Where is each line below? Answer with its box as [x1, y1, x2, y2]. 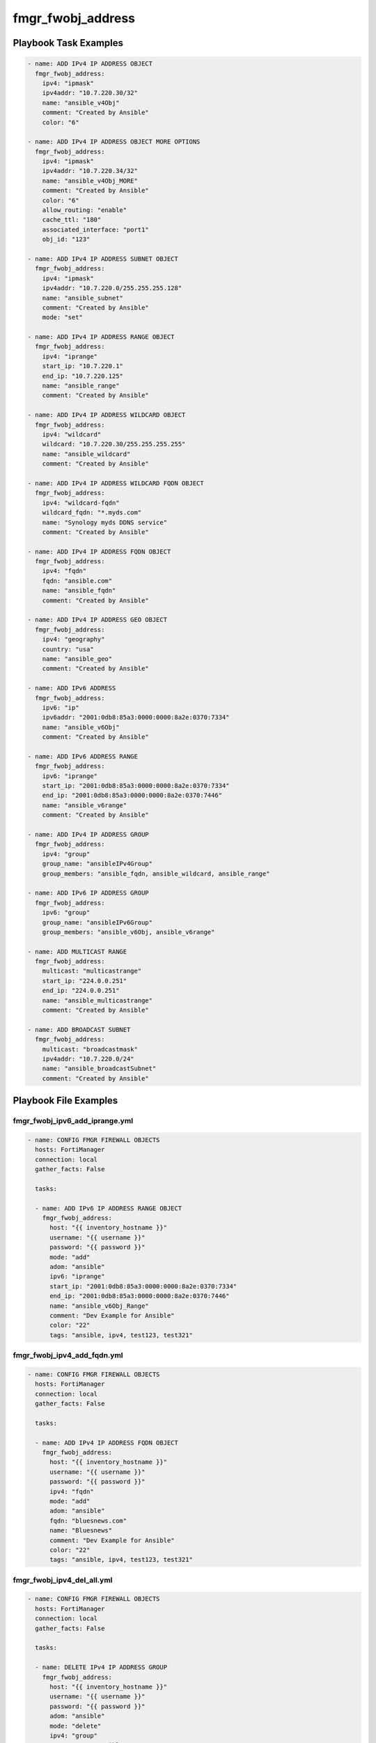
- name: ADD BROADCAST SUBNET [27, 1026, 131, 1033]
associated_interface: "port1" [42, 225, 149, 234]
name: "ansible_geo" [42, 655, 113, 662]
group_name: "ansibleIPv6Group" [42, 918, 153, 927]
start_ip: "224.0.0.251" [42, 977, 127, 984]
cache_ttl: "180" [42, 216, 102, 224]
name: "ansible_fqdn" [42, 586, 116, 595]
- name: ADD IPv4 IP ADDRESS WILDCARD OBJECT [27, 411, 186, 419]
